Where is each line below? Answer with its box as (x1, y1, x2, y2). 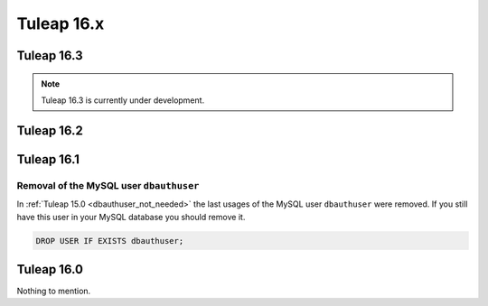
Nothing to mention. (16, 285, 91, 296)
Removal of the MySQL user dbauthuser (16, 179, 200, 191)
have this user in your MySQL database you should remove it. (16, 211, 246, 222)
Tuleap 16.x (16, 14, 105, 33)
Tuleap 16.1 (16, 152, 80, 167)
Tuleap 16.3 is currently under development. (41, 95, 205, 106)
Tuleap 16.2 (16, 123, 83, 138)
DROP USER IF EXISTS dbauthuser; (35, 236, 184, 246)
